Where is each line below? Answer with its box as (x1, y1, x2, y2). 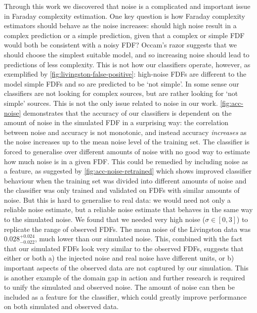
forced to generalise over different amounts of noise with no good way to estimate (4, 146, 250, 156)
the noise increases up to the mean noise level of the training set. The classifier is (4, 136, 250, 147)
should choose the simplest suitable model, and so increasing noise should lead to (4, 49, 250, 59)
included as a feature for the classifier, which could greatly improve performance (4, 291, 247, 302)
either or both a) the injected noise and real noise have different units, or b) (4, 253, 234, 263)
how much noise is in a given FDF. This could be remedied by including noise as (4, 156, 248, 166)
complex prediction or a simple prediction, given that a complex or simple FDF (4, 30, 245, 40)
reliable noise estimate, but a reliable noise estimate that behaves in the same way (4, 204, 253, 215)
